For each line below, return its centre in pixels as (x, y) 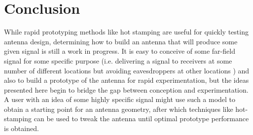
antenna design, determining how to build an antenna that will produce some (121, 41)
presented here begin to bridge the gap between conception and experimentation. (126, 89)
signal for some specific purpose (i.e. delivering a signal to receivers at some (118, 60)
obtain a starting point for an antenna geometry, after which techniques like (119, 109)
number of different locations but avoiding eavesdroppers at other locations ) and (127, 70)
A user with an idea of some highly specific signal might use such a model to (120, 99)
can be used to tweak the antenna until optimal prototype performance (141, 118)
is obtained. (21, 128)
